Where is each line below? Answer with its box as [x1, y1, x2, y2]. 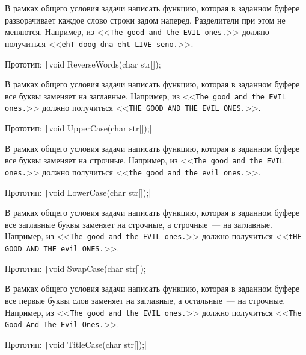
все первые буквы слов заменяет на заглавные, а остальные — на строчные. [5, 294, 286, 307]
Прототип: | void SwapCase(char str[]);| [5, 262, 148, 274]
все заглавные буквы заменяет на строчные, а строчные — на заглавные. [5, 218, 272, 230]
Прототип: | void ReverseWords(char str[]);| [5, 57, 164, 70]
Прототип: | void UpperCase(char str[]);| [5, 122, 152, 134]
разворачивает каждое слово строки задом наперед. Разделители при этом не [5, 13, 286, 26]
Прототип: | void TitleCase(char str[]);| [5, 338, 147, 350]
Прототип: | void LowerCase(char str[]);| [5, 186, 151, 198]
